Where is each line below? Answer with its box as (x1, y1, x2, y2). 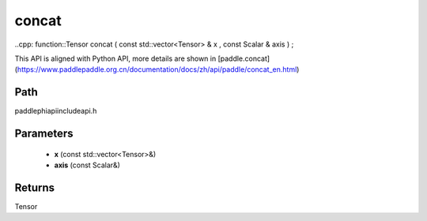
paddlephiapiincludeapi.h (14, 107, 97, 116)
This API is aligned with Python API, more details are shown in (14, 54, 217, 63)
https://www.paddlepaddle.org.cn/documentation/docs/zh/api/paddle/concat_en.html (17, 65, 297, 74)
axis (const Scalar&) (54, 160, 120, 170)
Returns (14, 181, 55, 194)
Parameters (14, 127, 74, 140)
